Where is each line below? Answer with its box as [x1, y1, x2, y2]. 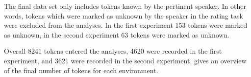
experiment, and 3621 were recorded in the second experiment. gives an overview [4, 55, 247, 65]
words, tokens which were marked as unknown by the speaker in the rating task [4, 10, 243, 20]
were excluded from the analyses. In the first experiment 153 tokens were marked [4, 20, 248, 30]
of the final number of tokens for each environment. [4, 65, 158, 75]
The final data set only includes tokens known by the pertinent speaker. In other [4, 1, 246, 11]
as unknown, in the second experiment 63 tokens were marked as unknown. [4, 29, 230, 39]
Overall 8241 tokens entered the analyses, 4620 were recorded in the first [4, 46, 222, 56]
